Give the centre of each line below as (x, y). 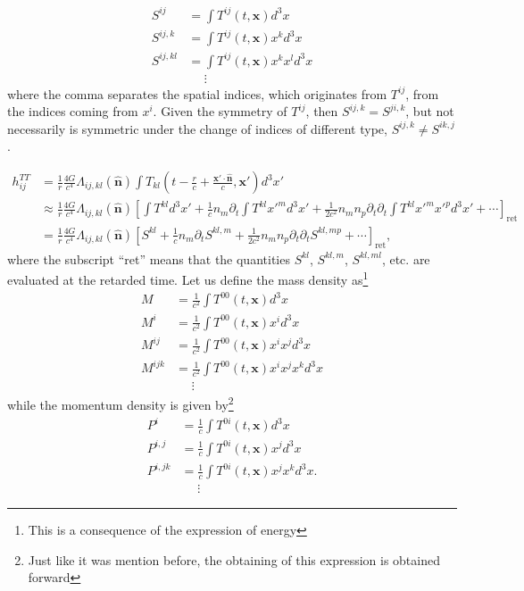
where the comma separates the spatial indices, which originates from (197, 93)
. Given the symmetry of (220, 111)
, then (322, 111)
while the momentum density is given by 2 (121, 403)
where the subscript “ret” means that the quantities (149, 258)
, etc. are (406, 258)
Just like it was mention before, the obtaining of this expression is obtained (234, 559)
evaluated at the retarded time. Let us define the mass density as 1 (188, 278)
